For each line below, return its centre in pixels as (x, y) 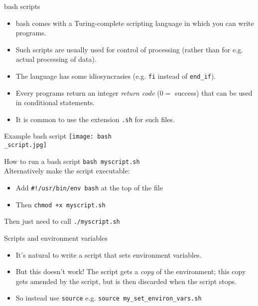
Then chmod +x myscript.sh (61, 204)
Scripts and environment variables (56, 238)
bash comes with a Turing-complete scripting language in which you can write (135, 23)
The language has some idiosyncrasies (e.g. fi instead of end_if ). (116, 76)
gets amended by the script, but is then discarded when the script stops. (126, 281)
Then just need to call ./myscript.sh (62, 221)
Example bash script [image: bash (58, 136)
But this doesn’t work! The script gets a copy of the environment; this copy (131, 271)
